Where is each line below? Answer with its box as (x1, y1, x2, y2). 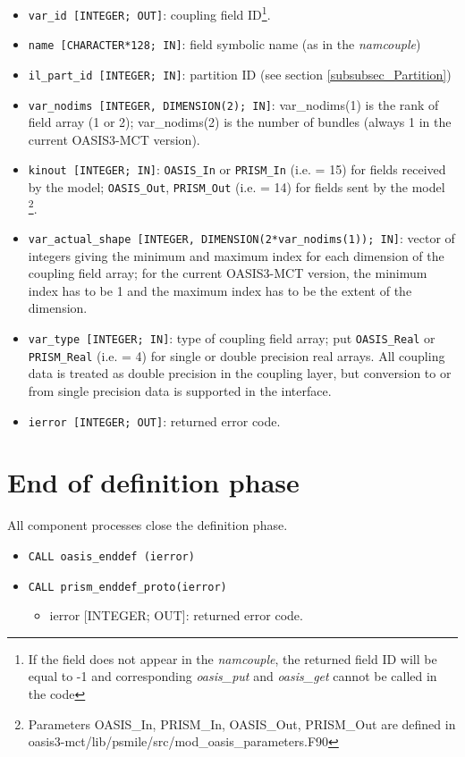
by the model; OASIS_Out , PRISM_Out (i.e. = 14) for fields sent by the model (28, 178, 445, 197)
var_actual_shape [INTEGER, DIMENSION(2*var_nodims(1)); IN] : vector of (28, 229, 455, 248)
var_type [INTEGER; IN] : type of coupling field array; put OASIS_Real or (28, 329, 435, 348)
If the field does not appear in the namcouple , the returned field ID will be (28, 649, 437, 668)
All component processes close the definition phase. (7, 516, 288, 534)
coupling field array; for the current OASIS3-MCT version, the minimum (28, 264, 427, 282)
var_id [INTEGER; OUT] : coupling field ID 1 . (28, 3, 271, 23)
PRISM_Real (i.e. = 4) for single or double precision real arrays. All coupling (28, 346, 445, 365)
